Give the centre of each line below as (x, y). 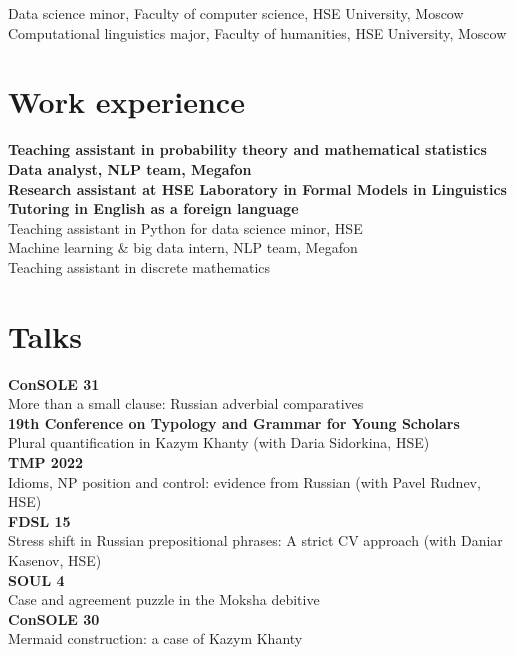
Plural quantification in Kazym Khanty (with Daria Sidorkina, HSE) (219, 442)
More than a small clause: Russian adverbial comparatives (186, 403)
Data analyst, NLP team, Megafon (130, 168)
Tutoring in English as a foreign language (153, 208)
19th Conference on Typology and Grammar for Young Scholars (234, 422)
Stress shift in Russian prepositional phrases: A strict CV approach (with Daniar (255, 540)
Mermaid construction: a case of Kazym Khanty (155, 638)
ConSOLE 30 (54, 618)
